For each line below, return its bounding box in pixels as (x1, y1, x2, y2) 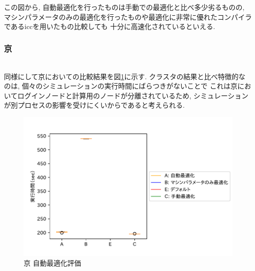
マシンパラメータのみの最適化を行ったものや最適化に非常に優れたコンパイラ (4, 11, 252, 22)
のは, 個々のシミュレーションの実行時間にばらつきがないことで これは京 (4, 81, 238, 91)
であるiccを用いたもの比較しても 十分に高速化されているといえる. (4, 21, 215, 31)
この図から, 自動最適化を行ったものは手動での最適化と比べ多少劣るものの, (4, 2, 245, 12)
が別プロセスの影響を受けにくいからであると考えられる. (4, 100, 185, 110)
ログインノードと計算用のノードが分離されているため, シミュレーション (17, 90, 249, 100)
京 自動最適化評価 (24, 258, 81, 268)
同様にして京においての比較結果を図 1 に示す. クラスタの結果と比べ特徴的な (4, 71, 246, 81)
